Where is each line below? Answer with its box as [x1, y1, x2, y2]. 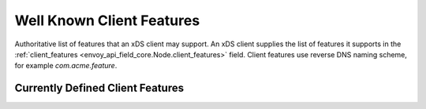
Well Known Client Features [14, 12, 200, 29]
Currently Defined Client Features [14, 82, 185, 95]
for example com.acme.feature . [14, 61, 118, 71]
